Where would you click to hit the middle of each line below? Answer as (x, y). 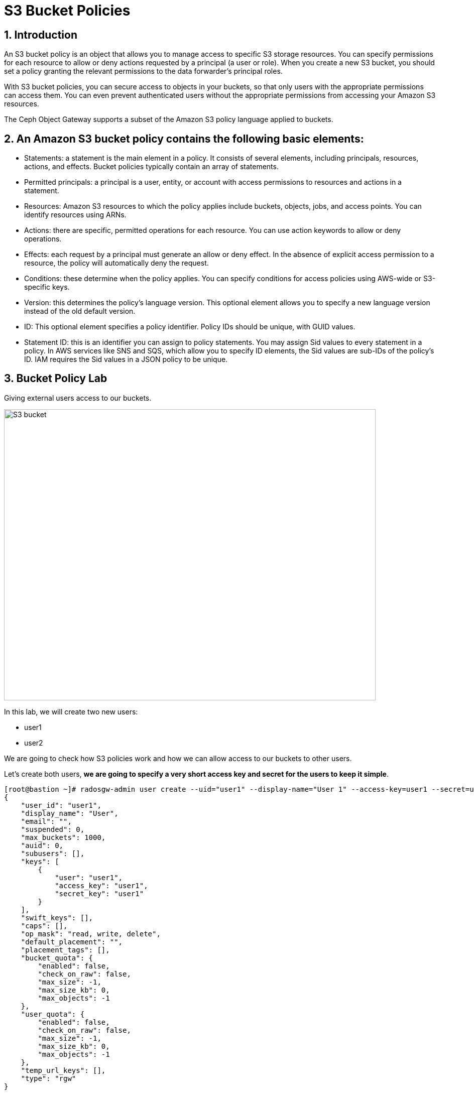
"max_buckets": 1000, (63, 837)
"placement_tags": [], (65, 950)
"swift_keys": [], (57, 918)
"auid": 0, (42, 845)
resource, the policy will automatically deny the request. (116, 263)
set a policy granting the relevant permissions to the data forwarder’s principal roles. (143, 71)
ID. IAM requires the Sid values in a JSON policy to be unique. (126, 359)
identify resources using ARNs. (75, 215)
